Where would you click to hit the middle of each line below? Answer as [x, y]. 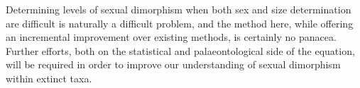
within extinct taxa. [49, 78]
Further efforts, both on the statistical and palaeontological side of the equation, [180, 50]
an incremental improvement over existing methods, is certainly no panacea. [171, 37]
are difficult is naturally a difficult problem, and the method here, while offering [180, 23]
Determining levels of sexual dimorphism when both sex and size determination [179, 9]
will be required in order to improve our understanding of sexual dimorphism [173, 64]
